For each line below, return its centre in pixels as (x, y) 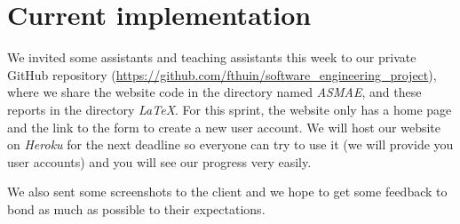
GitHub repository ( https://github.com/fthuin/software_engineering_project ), (222, 74)
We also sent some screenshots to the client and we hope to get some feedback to (227, 192)
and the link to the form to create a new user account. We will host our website (224, 127)
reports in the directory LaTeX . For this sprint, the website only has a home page (230, 109)
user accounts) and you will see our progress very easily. (159, 161)
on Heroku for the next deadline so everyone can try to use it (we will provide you (230, 144)
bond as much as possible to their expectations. (136, 208)
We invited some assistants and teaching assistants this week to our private (212, 57)
